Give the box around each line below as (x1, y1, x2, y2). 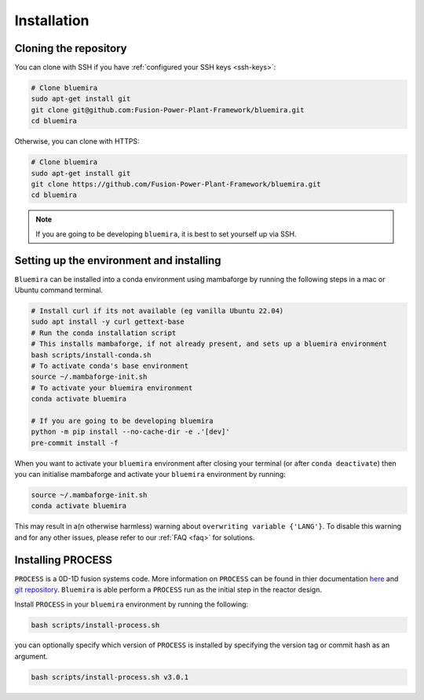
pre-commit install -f (31, 438, 119, 447)
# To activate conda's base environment (31, 361, 188, 370)
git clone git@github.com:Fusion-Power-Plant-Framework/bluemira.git (31, 105, 305, 114)
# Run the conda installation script (31, 328, 177, 337)
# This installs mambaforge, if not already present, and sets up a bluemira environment (31, 339, 388, 349)
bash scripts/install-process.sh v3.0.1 (31, 673, 188, 681)
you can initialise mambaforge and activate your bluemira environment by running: (14, 470, 286, 479)
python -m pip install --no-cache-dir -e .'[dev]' (31, 427, 231, 436)
